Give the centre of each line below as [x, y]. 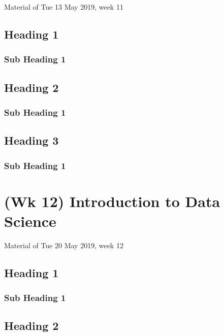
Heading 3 [31, 140]
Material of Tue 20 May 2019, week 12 [64, 245]
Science [30, 221]
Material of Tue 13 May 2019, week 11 [64, 7]
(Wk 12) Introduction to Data [112, 201]
